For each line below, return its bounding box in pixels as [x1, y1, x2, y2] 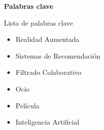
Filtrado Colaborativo [15, 67, 82, 77]
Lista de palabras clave [4, 17, 73, 28]
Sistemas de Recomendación [15, 50, 101, 61]
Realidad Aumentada [15, 34, 79, 44]
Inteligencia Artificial [15, 117, 79, 127]
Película [15, 100, 39, 110]
